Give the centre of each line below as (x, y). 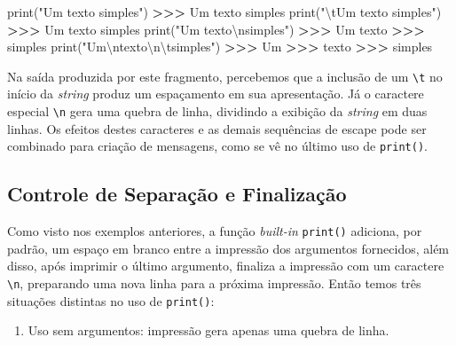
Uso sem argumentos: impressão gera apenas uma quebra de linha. (208, 330)
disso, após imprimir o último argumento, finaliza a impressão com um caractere (226, 266)
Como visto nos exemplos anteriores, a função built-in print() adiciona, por (215, 231)
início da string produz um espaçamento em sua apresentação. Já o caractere (216, 94)
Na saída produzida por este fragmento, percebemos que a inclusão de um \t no (225, 76)
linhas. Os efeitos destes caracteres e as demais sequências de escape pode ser (217, 128)
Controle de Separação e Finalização (177, 194)
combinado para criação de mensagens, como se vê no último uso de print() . (217, 146)
